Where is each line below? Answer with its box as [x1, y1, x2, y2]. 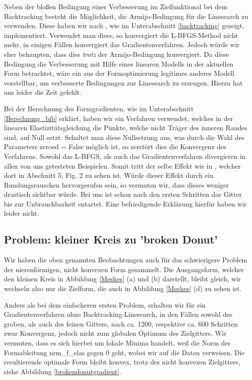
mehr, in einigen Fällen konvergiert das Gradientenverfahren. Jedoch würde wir [4, 39, 240, 50]
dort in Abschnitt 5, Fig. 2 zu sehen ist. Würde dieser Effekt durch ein [4, 170, 214, 180]
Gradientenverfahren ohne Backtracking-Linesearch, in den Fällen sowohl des [4, 309, 233, 319]
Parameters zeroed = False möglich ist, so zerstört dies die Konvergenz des [4, 141, 227, 152]
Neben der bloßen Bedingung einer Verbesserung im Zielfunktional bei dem [4, 1, 227, 11]
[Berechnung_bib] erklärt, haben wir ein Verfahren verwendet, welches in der [4, 113, 233, 123]
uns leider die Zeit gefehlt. [4, 87, 82, 97]
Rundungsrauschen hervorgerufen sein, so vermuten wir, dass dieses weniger [4, 179, 229, 190]
